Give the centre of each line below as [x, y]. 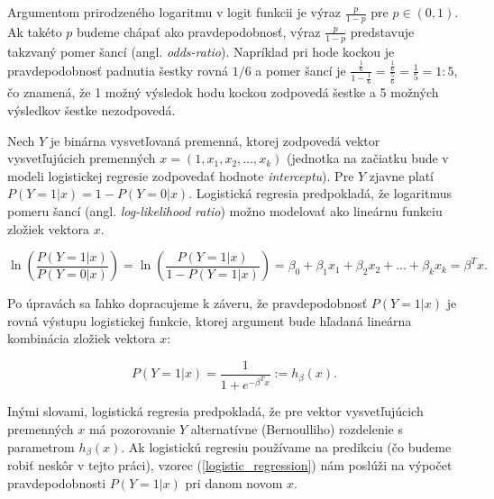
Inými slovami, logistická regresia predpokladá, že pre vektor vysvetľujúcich [215, 411]
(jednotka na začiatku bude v [368, 158]
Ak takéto [35, 31]
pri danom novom [234, 482]
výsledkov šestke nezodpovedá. [91, 109]
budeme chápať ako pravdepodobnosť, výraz [199, 31]
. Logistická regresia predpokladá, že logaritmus [320, 193]
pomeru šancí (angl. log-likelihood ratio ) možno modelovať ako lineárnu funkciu [225, 210]
